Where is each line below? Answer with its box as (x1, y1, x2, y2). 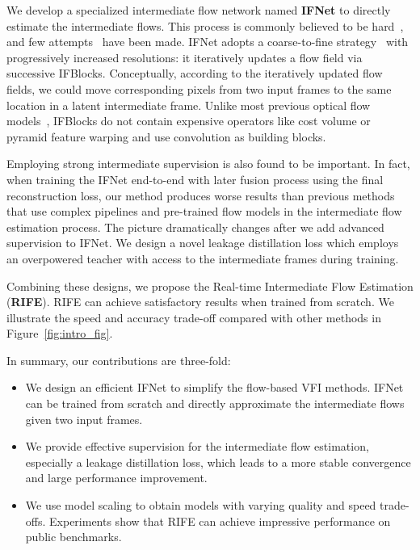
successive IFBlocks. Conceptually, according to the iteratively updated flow (6, 65, 383, 82)
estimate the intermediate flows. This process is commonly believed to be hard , (6, 17, 404, 34)
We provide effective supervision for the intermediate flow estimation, (25, 438, 369, 455)
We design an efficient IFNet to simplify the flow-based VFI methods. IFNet (25, 379, 404, 396)
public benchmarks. (25, 528, 122, 545)
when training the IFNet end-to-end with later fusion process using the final (6, 170, 384, 187)
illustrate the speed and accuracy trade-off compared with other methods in (6, 309, 381, 325)
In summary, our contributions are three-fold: (6, 351, 231, 368)
